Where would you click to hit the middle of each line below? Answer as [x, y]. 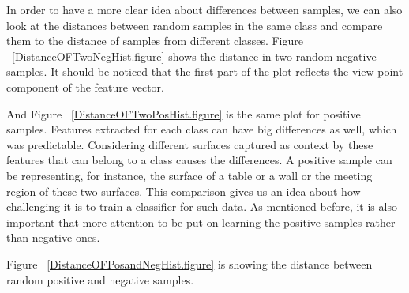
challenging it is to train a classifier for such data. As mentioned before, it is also [202, 207]
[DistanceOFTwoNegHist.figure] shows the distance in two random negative [194, 56]
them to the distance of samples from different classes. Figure [155, 41]
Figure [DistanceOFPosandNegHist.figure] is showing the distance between [189, 263]
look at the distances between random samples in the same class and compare [195, 25]
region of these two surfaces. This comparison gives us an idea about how [184, 191]
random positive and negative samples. [100, 279]
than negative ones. [53, 237]
